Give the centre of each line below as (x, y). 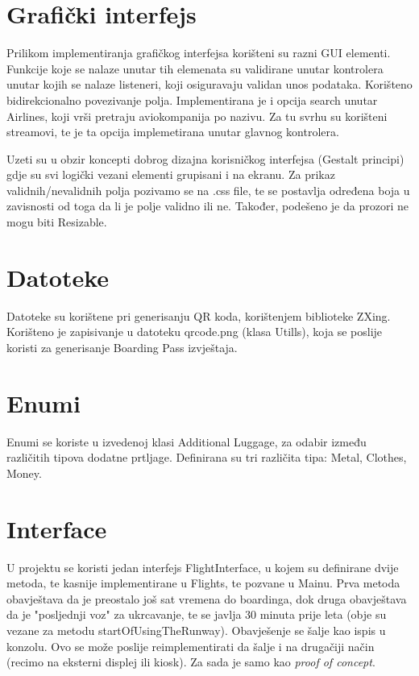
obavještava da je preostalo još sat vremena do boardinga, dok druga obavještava (207, 598)
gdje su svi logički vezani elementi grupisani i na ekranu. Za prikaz (171, 174)
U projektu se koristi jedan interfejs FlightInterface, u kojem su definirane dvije (203, 567)
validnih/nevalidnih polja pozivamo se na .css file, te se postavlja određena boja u (208, 190)
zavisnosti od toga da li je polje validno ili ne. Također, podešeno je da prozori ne (207, 206)
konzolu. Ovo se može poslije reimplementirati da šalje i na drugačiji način (191, 646)
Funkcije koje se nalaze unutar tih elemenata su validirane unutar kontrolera (195, 68)
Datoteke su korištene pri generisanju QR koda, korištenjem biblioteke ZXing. (199, 315)
